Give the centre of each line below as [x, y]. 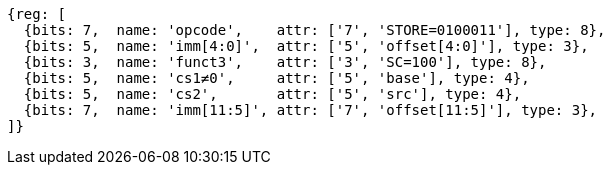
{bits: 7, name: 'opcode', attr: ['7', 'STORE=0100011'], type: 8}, [314, 30]
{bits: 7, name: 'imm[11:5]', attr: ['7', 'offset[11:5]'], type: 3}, [310, 110]
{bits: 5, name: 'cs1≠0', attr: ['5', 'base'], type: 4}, [276, 78]
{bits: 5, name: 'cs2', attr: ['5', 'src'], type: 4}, [272, 94]
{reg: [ [37, 14]
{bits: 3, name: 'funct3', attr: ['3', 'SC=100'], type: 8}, [285, 62]
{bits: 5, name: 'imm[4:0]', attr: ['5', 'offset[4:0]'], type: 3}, [306, 46]
